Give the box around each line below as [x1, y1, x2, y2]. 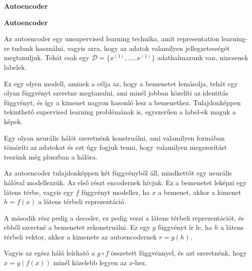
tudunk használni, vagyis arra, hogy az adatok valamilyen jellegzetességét [12, 43, 230, 53]
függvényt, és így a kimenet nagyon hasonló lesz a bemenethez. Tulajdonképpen [4, 97, 241, 107]
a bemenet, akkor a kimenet [158, 187, 241, 197]
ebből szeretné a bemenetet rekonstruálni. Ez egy [4, 222, 151, 232]
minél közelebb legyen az [53, 257, 127, 268]
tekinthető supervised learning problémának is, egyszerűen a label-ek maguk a [4, 107, 236, 117]
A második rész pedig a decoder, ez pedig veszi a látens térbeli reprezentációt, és [4, 212, 244, 223]
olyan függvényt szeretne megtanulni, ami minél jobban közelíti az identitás [4, 88, 229, 98]
